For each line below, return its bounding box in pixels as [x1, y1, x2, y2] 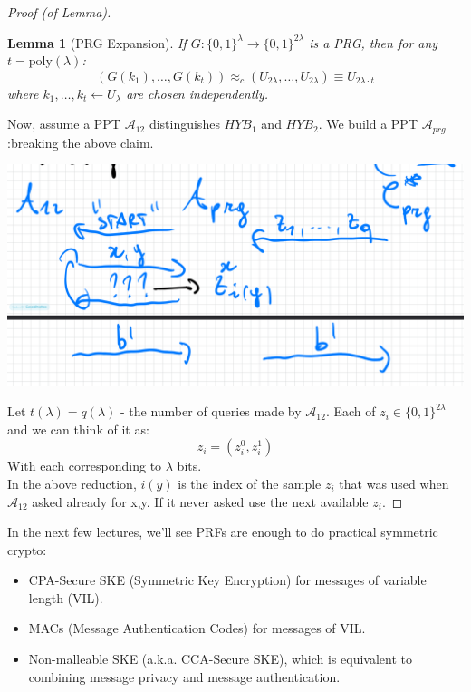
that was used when [339, 473, 449, 492]
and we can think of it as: [7, 419, 149, 438]
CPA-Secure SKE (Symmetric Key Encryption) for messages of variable [28, 570, 427, 590]
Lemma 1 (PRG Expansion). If [7, 33, 187, 52]
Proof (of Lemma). [7, 3, 111, 21]
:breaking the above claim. [7, 132, 154, 151]
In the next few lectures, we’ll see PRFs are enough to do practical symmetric [7, 522, 438, 541]
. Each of [325, 402, 376, 421]
